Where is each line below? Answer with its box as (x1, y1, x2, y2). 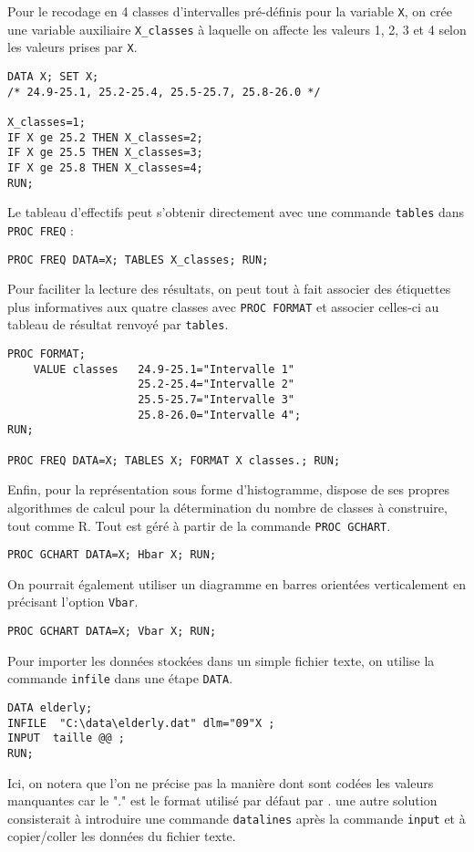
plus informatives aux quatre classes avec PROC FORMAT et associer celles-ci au (7, 296, 439, 316)
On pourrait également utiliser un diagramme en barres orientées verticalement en (7, 574, 466, 593)
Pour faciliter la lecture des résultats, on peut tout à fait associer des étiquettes (7, 279, 451, 298)
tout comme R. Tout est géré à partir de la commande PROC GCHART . (7, 515, 391, 535)
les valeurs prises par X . (7, 37, 138, 57)
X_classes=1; (7, 115, 86, 129)
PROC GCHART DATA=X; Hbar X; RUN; (7, 548, 217, 562)
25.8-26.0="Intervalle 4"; (138, 408, 302, 421)
